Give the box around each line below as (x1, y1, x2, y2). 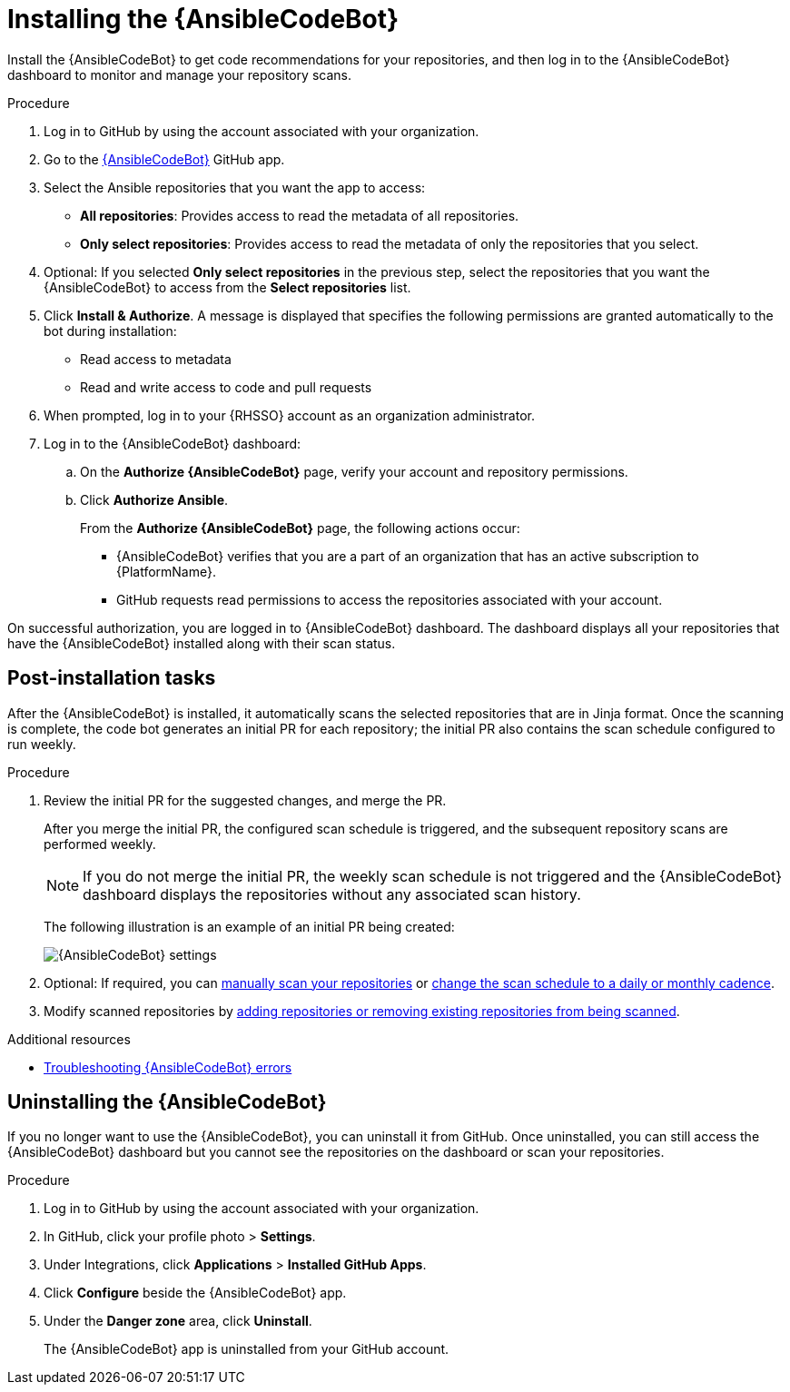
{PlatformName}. (116, 563, 216, 579)
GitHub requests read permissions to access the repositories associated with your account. (116, 591, 663, 607)
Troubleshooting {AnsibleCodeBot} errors (44, 1059, 292, 1075)
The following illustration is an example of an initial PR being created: (44, 918, 455, 934)
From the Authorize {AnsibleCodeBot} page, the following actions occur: (80, 519, 520, 536)
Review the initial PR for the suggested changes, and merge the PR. (44, 792, 447, 808)
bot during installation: (44, 322, 177, 339)
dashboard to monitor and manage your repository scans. (7, 66, 351, 83)
